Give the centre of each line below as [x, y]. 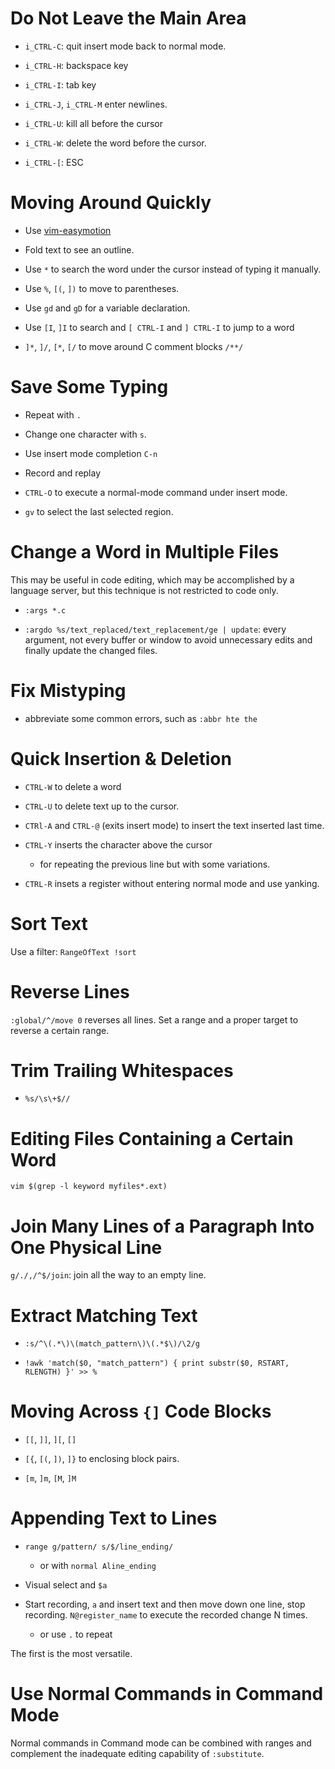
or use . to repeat [76, 1634]
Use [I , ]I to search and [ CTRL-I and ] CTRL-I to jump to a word [159, 327]
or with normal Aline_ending [98, 1566]
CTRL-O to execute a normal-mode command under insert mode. [156, 492]
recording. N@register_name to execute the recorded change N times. [166, 1615]
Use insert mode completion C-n [91, 453]
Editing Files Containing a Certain [152, 1138]
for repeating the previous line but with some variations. [155, 864]
